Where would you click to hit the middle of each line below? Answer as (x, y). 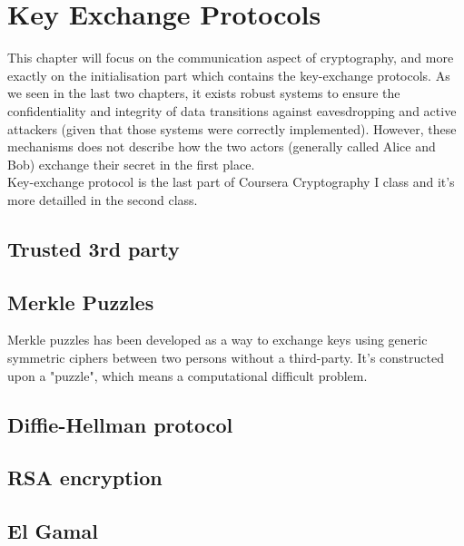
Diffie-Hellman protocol (120, 424)
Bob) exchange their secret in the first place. (131, 164)
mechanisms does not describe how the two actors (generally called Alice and (222, 146)
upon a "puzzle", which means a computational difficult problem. (188, 375)
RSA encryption (85, 478)
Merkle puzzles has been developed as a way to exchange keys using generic (217, 340)
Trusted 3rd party (94, 248)
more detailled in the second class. (103, 199)
